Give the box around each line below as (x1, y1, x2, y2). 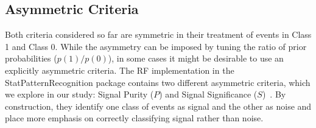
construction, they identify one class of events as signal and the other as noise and (5, 99, 312, 112)
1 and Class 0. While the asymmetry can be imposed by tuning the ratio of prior (5, 40, 307, 52)
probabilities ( (5, 52, 57, 65)
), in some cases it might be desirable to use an (108, 52, 284, 65)
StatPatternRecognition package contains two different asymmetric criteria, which (5, 76, 311, 88)
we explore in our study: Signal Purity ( (5, 88, 154, 101)
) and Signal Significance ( (159, 88, 258, 101)
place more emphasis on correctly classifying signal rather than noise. (5, 112, 264, 124)
